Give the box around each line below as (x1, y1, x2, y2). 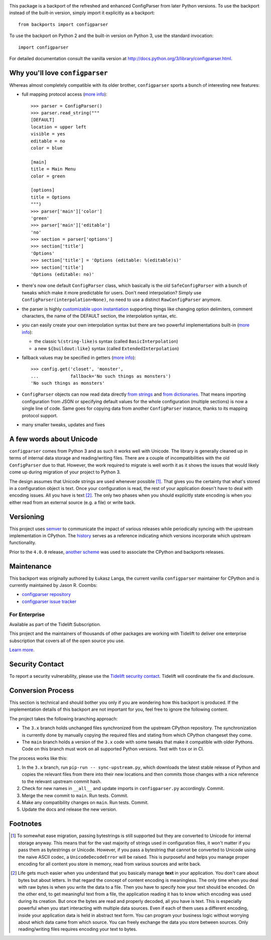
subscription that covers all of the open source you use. (9, 638, 125, 644)
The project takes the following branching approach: (9, 715, 118, 722)
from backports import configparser (18, 22, 108, 27)
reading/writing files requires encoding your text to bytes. (18, 926, 138, 932)
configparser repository (22, 591, 71, 597)
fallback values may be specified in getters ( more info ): (22, 354, 136, 361)
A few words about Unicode (9, 434, 98, 443)
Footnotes (9, 820, 42, 828)
